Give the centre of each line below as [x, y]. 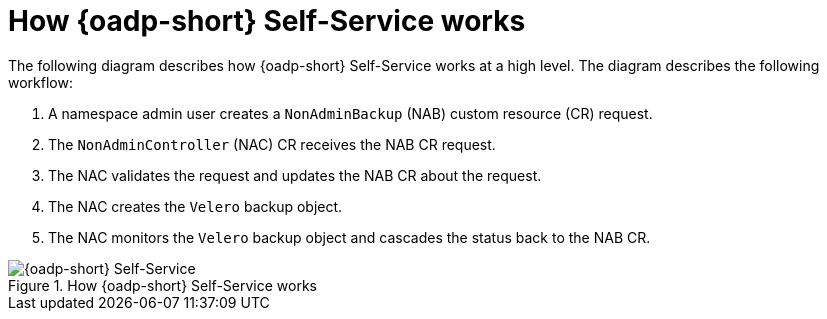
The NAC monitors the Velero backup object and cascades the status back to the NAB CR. [349, 237]
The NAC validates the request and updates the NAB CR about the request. [295, 175]
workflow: [40, 82]
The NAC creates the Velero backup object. [195, 206]
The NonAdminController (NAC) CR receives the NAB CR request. [272, 144]
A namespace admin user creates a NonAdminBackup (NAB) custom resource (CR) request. [350, 113]
